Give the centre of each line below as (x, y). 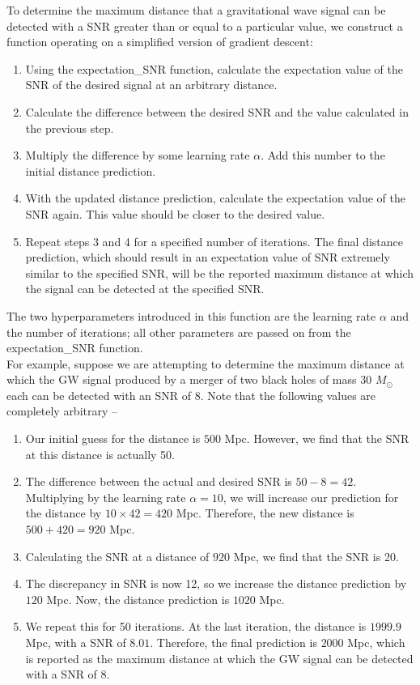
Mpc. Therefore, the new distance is (265, 513)
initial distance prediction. (91, 170)
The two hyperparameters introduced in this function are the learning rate (191, 315)
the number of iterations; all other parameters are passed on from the (179, 332)
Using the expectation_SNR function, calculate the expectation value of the (214, 68)
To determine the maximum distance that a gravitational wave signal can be (196, 10)
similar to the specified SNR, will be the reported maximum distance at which (220, 272)
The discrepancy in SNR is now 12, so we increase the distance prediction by (216, 583)
